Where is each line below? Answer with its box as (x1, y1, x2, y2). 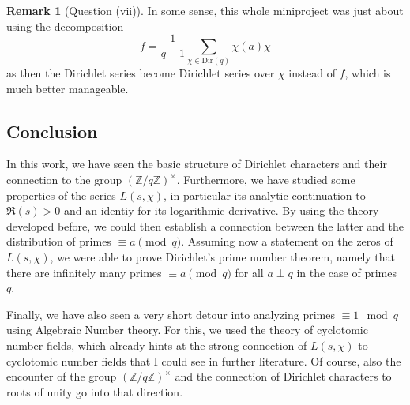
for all (235, 264, 264, 280)
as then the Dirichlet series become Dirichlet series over (6, 65, 275, 81)
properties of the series (6, 186, 116, 203)
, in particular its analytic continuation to (164, 186, 366, 203)
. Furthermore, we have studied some (176, 171, 355, 188)
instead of (288, 65, 336, 81)
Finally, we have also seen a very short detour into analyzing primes (6, 306, 335, 322)
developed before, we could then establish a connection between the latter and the (6, 217, 404, 234)
